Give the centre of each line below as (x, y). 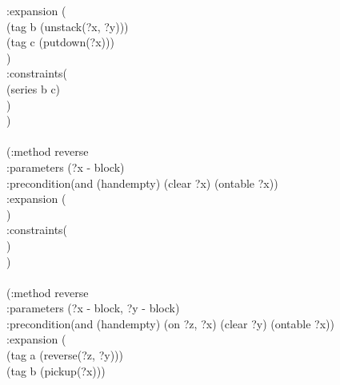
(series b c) (34, 88)
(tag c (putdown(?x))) (60, 42)
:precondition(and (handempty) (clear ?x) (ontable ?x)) (142, 183)
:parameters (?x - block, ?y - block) (93, 308)
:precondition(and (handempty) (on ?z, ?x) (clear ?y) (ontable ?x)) (171, 323)
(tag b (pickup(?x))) (56, 370)
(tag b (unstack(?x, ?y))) (68, 26)
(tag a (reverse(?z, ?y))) (65, 355)
